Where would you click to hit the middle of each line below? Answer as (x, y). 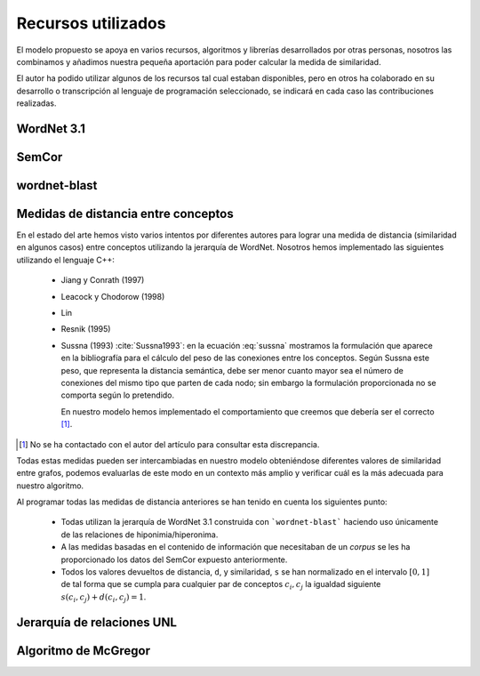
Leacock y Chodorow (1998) (113, 296)
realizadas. (36, 103)
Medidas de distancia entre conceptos (125, 213)
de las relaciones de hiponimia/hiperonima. (140, 535)
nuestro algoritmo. (50, 486)
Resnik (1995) (86, 329)
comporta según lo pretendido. (118, 395)
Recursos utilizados (91, 23)
